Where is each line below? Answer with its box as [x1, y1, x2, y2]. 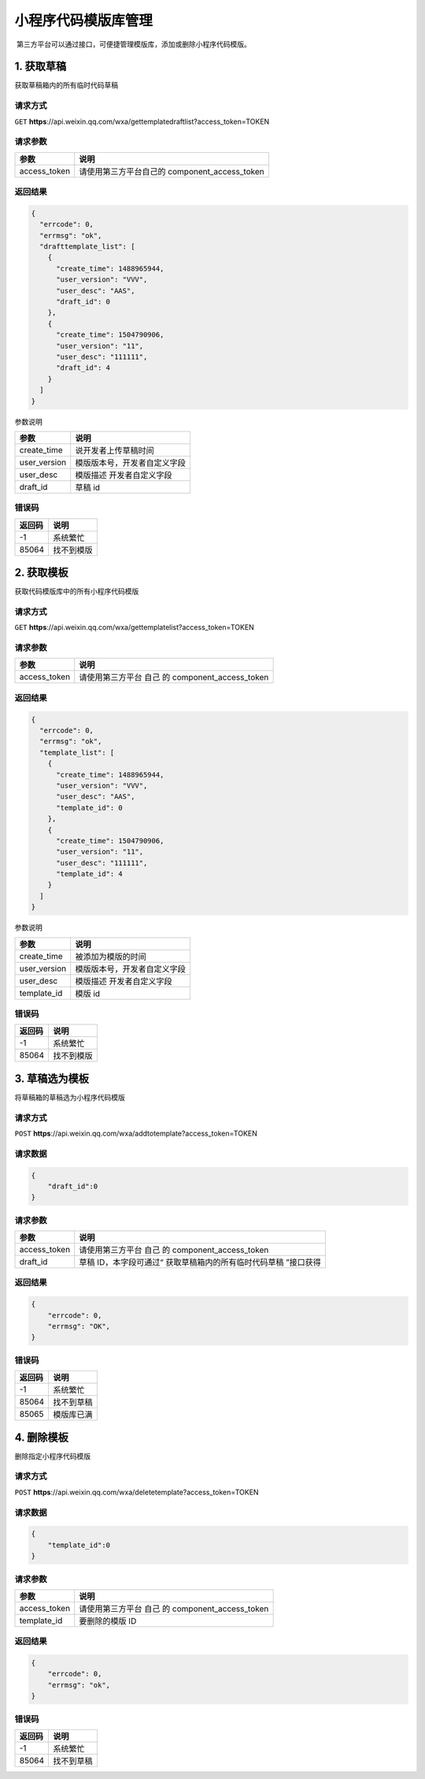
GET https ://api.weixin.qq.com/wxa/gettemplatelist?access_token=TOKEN [14, 623, 255, 632]
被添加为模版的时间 [75, 951, 146, 962]
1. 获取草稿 [14, 60, 67, 73]
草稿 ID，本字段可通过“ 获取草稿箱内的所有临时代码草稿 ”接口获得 [79, 1257, 322, 1268]
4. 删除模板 [14, 1430, 68, 1444]
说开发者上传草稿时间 [75, 445, 154, 456]
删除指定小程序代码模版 [14, 1451, 91, 1460]
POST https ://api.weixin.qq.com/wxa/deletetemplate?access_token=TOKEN [14, 1487, 259, 1497]
